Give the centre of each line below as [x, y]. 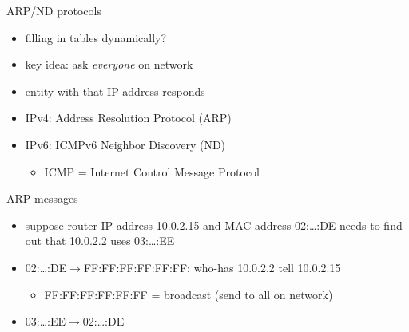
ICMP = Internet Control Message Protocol [152, 171]
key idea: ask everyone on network [109, 64]
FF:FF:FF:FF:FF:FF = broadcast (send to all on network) [189, 294]
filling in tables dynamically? [96, 37]
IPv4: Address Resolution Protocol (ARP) [128, 118]
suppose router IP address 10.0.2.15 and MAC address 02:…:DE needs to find [214, 225]
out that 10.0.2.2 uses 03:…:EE [100, 241]
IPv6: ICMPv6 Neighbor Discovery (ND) [125, 144]
